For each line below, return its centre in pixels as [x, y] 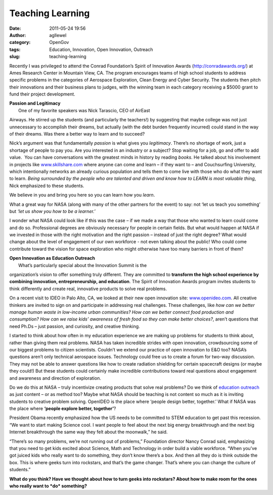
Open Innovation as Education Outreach [52, 258]
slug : [15, 57]
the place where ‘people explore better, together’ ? [63, 409]
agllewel [58, 35]
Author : [18, 35]
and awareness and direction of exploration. [55, 378]
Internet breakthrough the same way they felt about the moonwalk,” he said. [88, 432]
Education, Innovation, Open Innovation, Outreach [101, 49]
